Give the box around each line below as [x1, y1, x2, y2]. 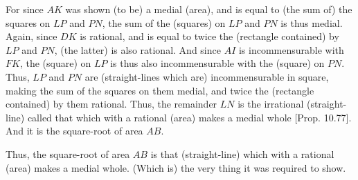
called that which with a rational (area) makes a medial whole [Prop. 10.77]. [27, 110, 352, 124]
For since [6, 2, 44, 16]
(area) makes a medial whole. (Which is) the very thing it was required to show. [6, 160, 346, 174]
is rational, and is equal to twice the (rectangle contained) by [80, 29, 339, 43]
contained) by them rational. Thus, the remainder [6, 97, 217, 111]
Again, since [6, 29, 57, 43]
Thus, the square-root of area [6, 146, 130, 161]
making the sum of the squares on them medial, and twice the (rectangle [6, 83, 314, 97]
